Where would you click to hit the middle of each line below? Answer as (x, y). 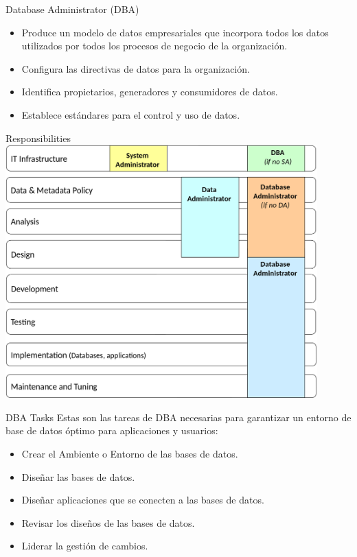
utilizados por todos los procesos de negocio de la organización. (154, 46)
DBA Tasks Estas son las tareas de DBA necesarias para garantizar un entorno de (178, 417)
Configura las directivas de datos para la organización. (136, 68)
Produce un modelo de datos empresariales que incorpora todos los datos (175, 32)
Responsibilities (38, 138)
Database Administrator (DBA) (72, 9)
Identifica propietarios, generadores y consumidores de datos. (150, 92)
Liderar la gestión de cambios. (85, 546)
